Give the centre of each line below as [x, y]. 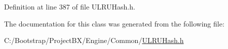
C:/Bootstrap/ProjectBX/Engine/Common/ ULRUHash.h [94, 40]
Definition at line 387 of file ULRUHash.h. [70, 6]
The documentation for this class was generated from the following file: [114, 23]
